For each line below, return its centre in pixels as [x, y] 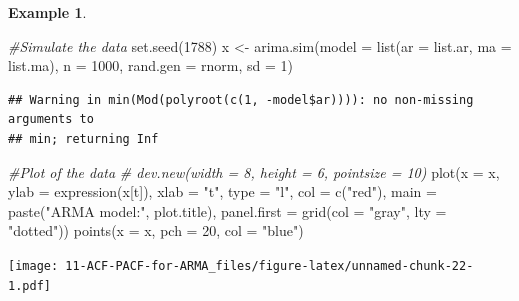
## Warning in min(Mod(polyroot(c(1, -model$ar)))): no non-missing [241, 99]
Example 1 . [47, 12]
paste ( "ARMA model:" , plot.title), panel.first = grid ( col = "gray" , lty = [227, 210]
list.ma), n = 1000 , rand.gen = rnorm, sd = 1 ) [151, 65]
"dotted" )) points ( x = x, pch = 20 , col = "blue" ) [156, 230]
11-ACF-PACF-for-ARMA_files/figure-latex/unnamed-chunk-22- [269, 265]
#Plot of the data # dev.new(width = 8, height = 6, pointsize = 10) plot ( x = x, [254, 171]
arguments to [51, 119]
